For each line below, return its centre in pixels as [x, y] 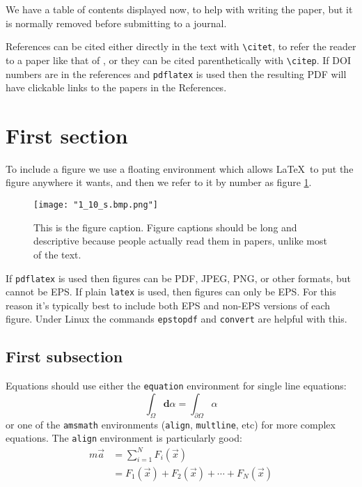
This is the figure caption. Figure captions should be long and [165, 227]
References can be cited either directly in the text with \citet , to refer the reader [181, 46]
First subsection [64, 356]
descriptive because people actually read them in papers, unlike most [180, 241]
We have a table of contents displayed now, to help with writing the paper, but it [179, 9]
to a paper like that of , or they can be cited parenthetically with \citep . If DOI [178, 60]
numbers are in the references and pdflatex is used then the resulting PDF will [176, 74]
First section [67, 135]
